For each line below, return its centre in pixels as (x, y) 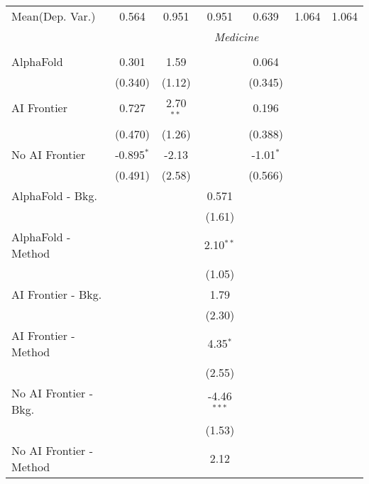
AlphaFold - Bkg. (54, 195)
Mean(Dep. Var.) (54, 16)
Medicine (236, 37)
